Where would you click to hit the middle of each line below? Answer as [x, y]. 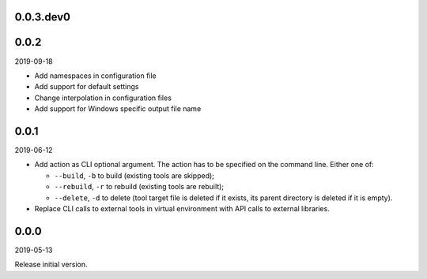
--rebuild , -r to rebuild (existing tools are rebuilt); [139, 187]
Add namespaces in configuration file [96, 76]
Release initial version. [51, 265]
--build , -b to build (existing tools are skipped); [134, 175]
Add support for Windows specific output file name [118, 109]
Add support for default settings [87, 87]
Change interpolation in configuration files [103, 98]
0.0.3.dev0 [43, 17]
